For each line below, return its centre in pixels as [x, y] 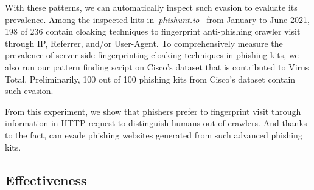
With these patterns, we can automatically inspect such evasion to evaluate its [151, 7]
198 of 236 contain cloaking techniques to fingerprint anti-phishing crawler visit [153, 31]
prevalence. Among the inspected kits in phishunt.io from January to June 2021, [157, 19]
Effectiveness [46, 179]
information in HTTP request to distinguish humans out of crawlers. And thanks [156, 123]
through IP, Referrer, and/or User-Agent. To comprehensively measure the [144, 43]
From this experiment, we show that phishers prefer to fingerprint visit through [153, 111]
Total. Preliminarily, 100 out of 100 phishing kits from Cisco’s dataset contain [150, 79]
